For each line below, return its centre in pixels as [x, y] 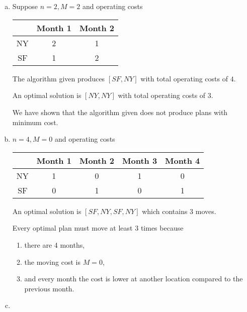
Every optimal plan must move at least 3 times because [98, 228]
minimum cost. [35, 122]
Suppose [25, 6]
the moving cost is [52, 262]
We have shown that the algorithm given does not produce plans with [120, 112]
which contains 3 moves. [179, 211]
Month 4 [183, 160]
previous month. [49, 288]
